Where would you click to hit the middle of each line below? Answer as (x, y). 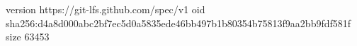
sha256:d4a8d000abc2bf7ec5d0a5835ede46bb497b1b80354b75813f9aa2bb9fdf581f (178, 23)
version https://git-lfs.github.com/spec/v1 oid (106, 9)
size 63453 (28, 37)
